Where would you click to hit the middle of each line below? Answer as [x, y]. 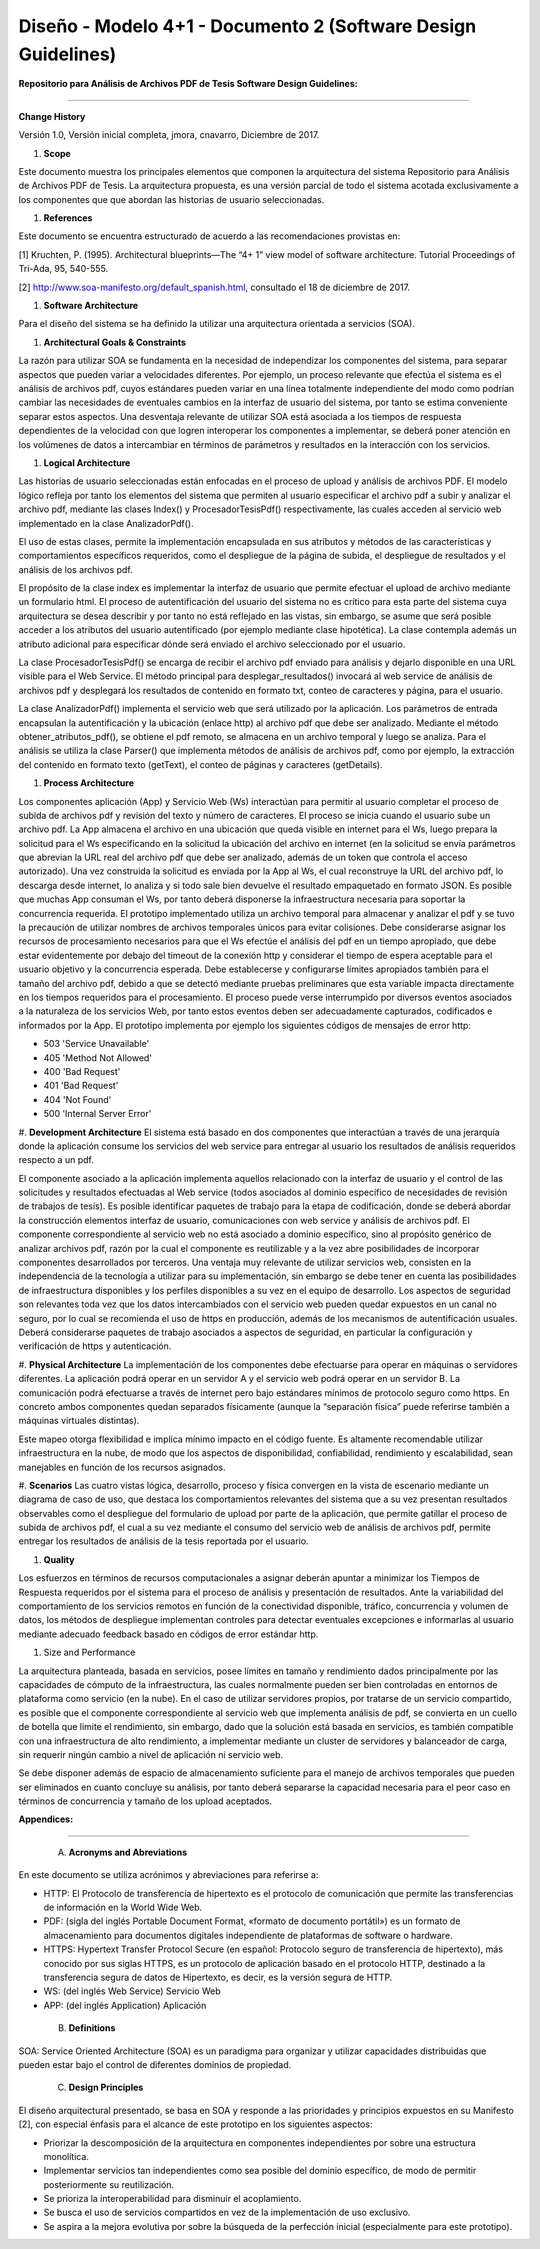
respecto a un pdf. [56, 1160]
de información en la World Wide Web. [123, 1907]
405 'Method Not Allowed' [98, 1057]
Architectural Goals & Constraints [115, 342]
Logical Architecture [87, 462]
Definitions [92, 2028]
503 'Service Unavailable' [96, 1044]
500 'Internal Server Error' [97, 1114]
